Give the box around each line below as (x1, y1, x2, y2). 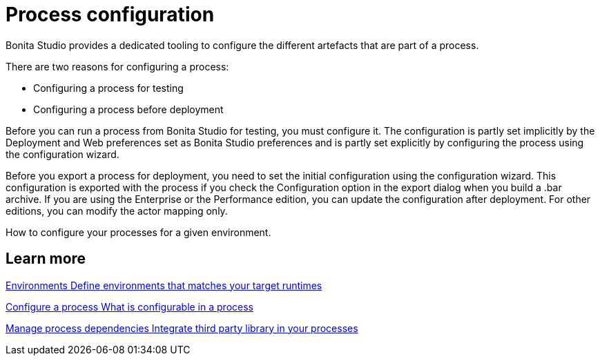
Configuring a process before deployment (33, 103, 224, 115)
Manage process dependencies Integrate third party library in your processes (6, 322, 358, 334)
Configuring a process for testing (33, 81, 184, 94)
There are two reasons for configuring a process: (6, 60, 229, 72)
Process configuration (6, 3, 215, 26)
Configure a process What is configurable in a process (6, 300, 253, 313)
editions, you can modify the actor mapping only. (6, 204, 228, 217)
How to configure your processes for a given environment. (6, 226, 271, 238)
